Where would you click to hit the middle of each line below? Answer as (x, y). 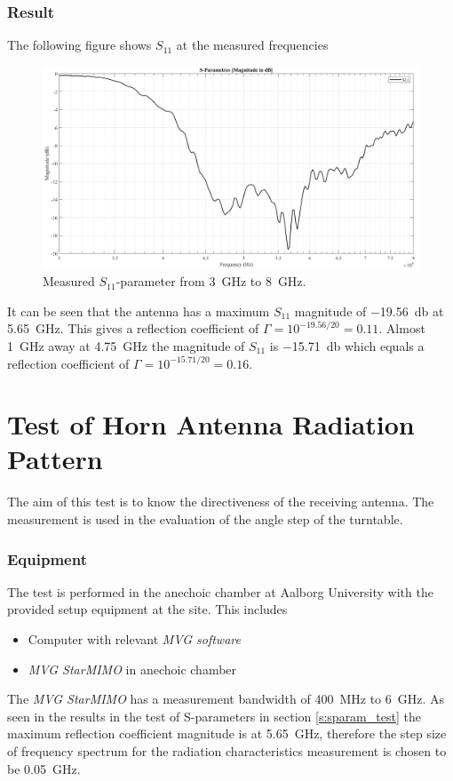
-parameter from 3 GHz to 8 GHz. (211, 281)
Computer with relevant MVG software (134, 639)
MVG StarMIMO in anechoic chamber (132, 669)
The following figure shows (79, 45)
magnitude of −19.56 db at (369, 311)
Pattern (55, 459)
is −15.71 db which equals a (347, 345)
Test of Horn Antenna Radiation (211, 424)
